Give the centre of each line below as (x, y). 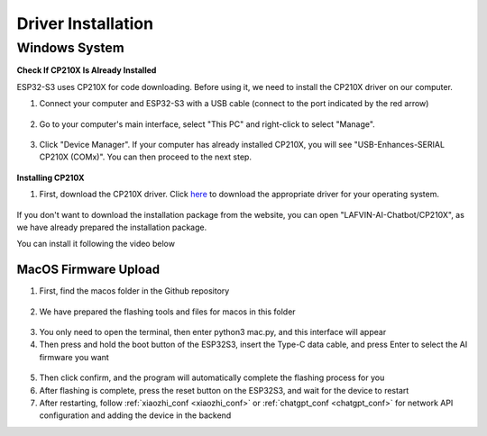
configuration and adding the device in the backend (135, 415)
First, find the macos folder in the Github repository (134, 291)
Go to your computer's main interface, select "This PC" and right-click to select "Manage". (207, 124)
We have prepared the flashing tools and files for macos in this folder (168, 312)
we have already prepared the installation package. (112, 227)
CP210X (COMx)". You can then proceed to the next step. (146, 157)
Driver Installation (85, 23)
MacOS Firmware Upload (88, 270)
